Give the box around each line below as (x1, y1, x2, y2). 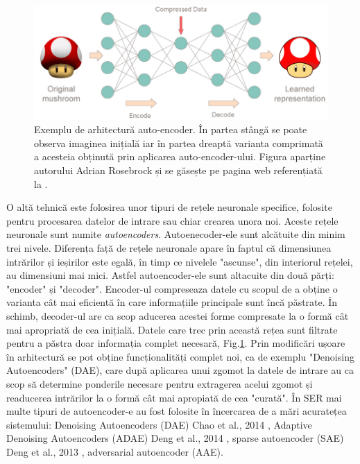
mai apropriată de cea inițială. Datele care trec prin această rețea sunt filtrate (6, 322, 338, 336)
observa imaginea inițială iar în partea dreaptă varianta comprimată (34, 135, 323, 150)
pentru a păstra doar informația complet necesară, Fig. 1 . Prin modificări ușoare (6, 336, 345, 350)
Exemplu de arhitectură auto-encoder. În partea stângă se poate (34, 122, 307, 137)
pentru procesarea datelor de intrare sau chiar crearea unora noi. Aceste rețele (6, 213, 338, 227)
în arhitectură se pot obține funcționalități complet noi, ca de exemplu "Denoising (6, 349, 354, 363)
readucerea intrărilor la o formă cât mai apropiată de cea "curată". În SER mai (6, 390, 342, 404)
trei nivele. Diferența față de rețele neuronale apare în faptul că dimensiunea (6, 241, 332, 255)
